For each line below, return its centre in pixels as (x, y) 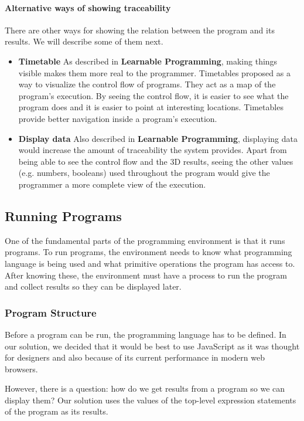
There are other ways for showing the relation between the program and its (140, 30)
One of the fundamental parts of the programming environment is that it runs (145, 240)
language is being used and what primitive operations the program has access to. (150, 263)
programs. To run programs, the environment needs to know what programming (148, 252)
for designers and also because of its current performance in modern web (135, 357)
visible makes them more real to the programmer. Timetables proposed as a (154, 72)
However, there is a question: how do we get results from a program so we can (145, 388)
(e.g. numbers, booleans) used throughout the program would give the (144, 173)
